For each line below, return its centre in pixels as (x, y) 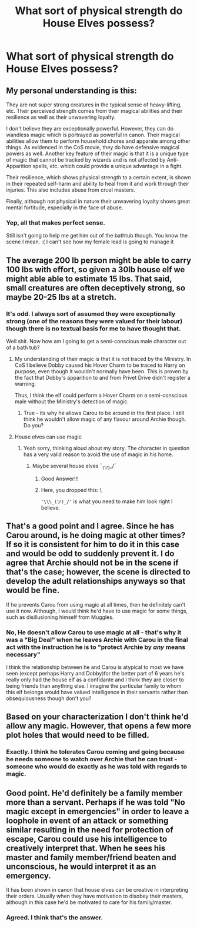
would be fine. (33, 590)
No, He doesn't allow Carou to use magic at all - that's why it (94, 632)
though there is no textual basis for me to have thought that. (94, 329)
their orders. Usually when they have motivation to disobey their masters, (95, 896)
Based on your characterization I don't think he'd (97, 717)
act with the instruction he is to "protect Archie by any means (96, 647)
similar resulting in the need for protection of (90, 830)
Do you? (34, 425)
